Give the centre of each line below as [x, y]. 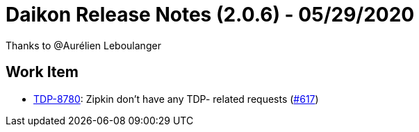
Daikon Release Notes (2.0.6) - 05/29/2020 [210, 15]
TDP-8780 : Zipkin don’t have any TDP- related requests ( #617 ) [176, 99]
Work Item [42, 72]
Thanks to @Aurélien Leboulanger [83, 45]
